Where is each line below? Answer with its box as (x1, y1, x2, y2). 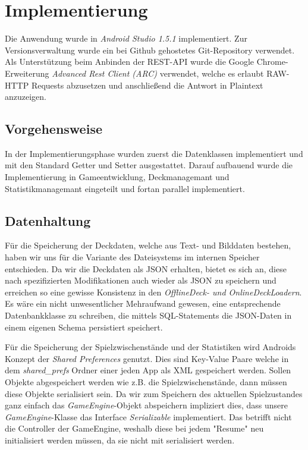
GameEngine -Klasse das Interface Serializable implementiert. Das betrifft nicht (5, 410, 292, 423)
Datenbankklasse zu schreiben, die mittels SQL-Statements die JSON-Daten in (5, 309, 292, 322)
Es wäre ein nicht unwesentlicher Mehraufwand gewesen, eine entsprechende (5, 297, 281, 310)
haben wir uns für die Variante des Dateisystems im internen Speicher (5, 251, 260, 263)
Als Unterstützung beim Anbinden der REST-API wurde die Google (5, 55, 254, 68)
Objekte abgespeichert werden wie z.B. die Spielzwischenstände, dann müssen (5, 376, 287, 388)
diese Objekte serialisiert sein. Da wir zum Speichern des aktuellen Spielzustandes (5, 387, 303, 399)
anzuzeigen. (5, 90, 46, 103)
